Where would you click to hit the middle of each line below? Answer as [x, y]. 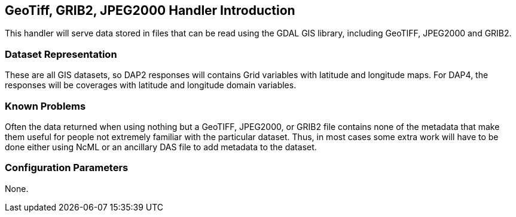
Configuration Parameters [67, 168]
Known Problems [45, 106]
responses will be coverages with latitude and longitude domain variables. [151, 85]
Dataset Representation [61, 54]
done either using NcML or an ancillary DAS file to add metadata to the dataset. [161, 147]
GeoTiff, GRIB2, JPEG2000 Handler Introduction [150, 10]
